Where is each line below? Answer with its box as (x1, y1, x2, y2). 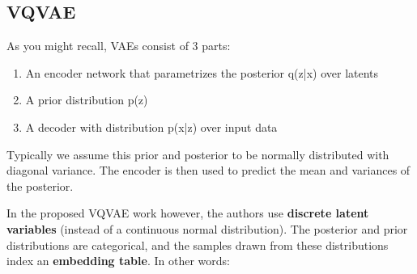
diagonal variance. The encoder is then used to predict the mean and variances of (6, 162, 411, 179)
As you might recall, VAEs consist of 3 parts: (6, 37, 231, 54)
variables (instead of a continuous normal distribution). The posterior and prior (6, 220, 408, 237)
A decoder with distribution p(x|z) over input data (25, 118, 278, 135)
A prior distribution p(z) (25, 91, 148, 108)
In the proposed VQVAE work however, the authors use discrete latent (6, 204, 369, 221)
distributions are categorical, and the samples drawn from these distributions (6, 236, 389, 253)
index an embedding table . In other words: (6, 252, 230, 269)
